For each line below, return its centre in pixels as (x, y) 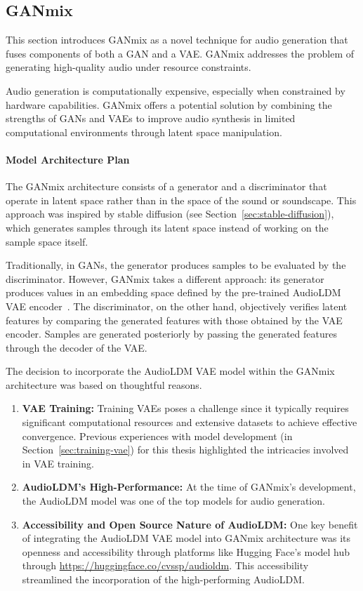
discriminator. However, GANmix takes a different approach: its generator (165, 278)
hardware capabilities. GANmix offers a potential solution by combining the (169, 104)
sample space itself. (47, 241)
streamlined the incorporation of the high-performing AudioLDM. (163, 579)
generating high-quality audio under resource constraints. (128, 67)
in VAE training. (58, 463)
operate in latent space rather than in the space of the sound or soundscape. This (181, 200)
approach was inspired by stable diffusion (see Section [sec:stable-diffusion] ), (170, 214)
